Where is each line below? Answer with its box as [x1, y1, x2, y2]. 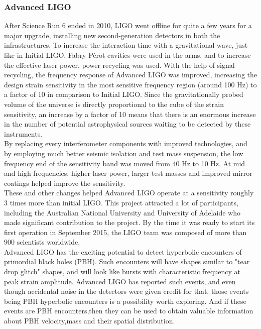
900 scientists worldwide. [4, 237, 80, 247]
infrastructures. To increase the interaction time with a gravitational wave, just [4, 40, 248, 50]
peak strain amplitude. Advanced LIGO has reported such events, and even [4, 276, 236, 286]
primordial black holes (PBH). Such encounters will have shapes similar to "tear [4, 256, 250, 267]
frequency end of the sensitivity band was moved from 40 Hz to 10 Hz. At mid [4, 158, 245, 168]
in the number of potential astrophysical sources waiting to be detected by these [4, 119, 251, 129]
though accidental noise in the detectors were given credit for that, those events [4, 286, 249, 296]
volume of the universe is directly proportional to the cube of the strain [4, 98, 224, 109]
